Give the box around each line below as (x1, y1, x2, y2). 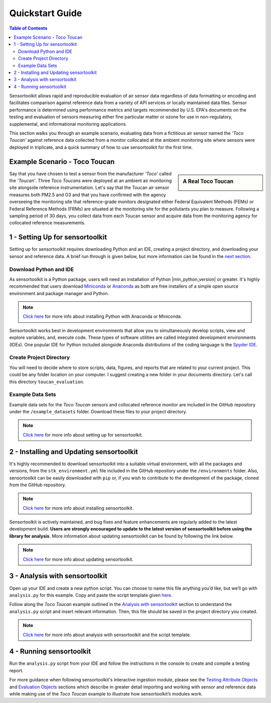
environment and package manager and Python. (9, 290, 109, 296)
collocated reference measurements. (9, 220, 86, 226)
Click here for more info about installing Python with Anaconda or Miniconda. (23, 313, 182, 319)
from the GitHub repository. (9, 482, 66, 488)
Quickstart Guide (9, 8, 82, 19)
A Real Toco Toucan (183, 178, 233, 185)
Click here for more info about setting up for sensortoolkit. (23, 431, 143, 437)
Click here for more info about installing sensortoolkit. (23, 505, 134, 511)
